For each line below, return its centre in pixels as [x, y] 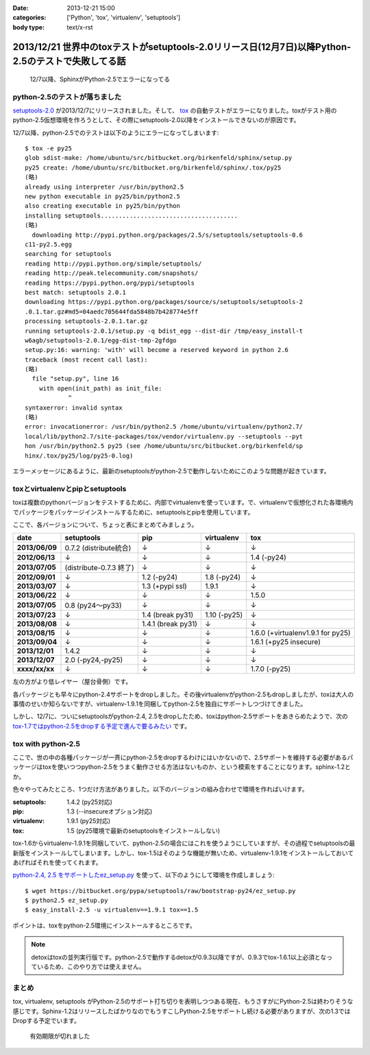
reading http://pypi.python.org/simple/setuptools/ [113, 263]
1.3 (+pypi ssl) [164, 586]
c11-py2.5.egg [48, 245]
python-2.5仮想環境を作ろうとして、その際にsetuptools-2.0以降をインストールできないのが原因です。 [156, 120]
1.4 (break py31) [168, 615]
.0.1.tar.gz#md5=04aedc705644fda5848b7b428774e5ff [112, 311]
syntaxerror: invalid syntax [74, 407]
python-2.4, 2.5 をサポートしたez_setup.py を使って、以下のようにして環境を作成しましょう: [144, 875]
